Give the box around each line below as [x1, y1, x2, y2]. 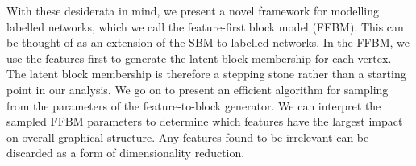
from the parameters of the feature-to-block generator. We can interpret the [6, 97, 381, 114]
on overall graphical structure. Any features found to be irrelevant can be [6, 128, 369, 145]
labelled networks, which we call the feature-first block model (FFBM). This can [6, 18, 404, 35]
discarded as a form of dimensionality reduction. [6, 144, 245, 161]
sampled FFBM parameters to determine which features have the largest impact [6, 113, 403, 130]
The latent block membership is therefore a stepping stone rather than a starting [6, 65, 406, 82]
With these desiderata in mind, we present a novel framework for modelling [6, 2, 380, 19]
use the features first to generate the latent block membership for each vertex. [6, 49, 392, 66]
